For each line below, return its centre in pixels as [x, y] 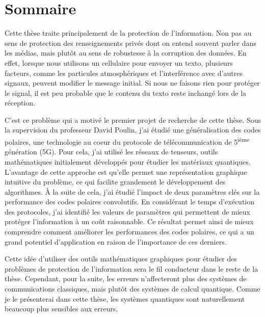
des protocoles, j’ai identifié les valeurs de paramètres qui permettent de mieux [127, 211]
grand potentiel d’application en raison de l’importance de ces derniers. [116, 241]
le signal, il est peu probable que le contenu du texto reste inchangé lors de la [126, 93]
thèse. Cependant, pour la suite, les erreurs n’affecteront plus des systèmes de [126, 279]
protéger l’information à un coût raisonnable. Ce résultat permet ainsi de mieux [129, 221]
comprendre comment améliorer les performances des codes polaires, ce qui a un [129, 232]
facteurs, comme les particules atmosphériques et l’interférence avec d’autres [124, 73]
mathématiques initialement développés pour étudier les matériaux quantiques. [128, 161]
